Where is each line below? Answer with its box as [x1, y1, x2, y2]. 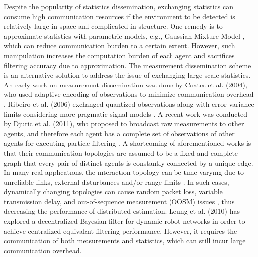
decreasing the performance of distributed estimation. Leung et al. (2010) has [4, 206, 240, 216]
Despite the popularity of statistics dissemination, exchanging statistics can [4, 1, 233, 11]
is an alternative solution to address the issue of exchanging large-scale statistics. [4, 70, 251, 80]
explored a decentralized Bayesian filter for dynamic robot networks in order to [4, 216, 245, 226]
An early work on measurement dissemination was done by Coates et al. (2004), [4, 79, 247, 89]
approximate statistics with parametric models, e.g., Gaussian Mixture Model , [4, 30, 245, 41]
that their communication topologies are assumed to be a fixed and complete [4, 147, 238, 158]
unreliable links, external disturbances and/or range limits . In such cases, [4, 176, 229, 187]
